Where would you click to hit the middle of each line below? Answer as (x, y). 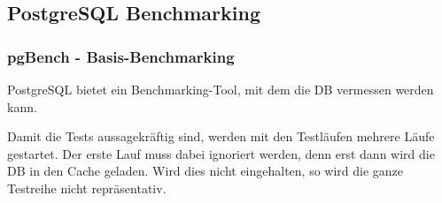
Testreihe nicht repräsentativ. (87, 188)
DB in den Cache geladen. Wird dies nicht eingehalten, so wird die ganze (205, 171)
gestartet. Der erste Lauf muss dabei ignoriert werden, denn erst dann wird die (221, 153)
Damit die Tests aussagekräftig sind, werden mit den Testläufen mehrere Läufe (221, 136)
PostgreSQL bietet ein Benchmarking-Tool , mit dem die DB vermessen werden (221, 89)
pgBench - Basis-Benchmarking (121, 56)
